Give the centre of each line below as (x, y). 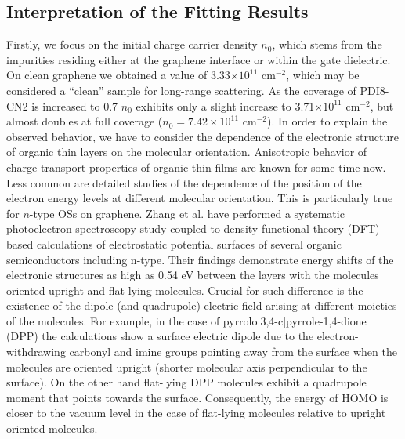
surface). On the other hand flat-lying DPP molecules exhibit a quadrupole (186, 382)
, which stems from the (327, 44)
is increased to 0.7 (75, 105)
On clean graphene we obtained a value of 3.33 (118, 75)
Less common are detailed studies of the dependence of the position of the (184, 182)
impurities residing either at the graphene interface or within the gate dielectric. (199, 59)
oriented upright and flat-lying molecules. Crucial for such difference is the (185, 290)
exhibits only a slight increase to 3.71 (225, 105)
